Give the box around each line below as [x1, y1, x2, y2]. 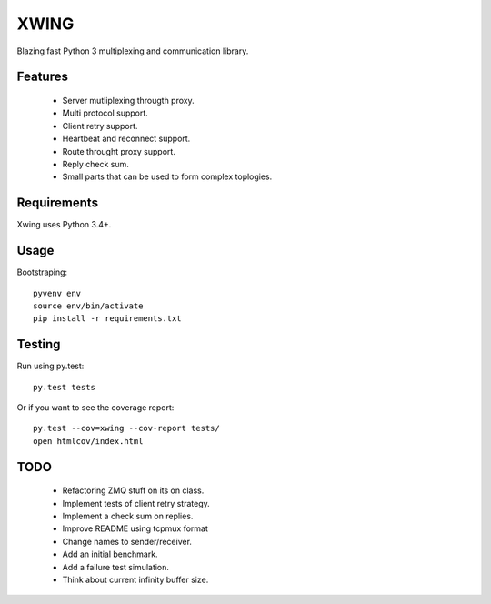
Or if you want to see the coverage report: [16, 401, 175, 413]
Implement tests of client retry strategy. [62, 498, 211, 508]
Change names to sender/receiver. [62, 536, 193, 547]
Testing [16, 337, 61, 352]
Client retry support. [62, 120, 138, 131]
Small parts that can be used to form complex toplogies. [62, 171, 273, 182]
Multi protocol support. [62, 107, 149, 118]
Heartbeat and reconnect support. [62, 133, 191, 145]
